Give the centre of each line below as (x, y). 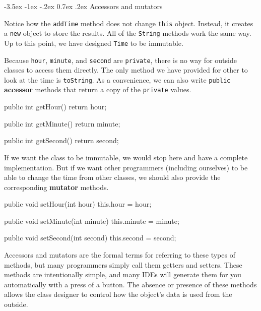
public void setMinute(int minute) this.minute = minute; (92, 221)
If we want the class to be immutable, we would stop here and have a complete (126, 157)
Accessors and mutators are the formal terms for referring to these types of (120, 255)
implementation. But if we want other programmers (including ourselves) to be (126, 167)
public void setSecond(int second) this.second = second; (90, 238)
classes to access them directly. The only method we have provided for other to (126, 70)
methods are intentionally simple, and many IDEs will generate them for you (123, 274)
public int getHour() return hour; (55, 107)
